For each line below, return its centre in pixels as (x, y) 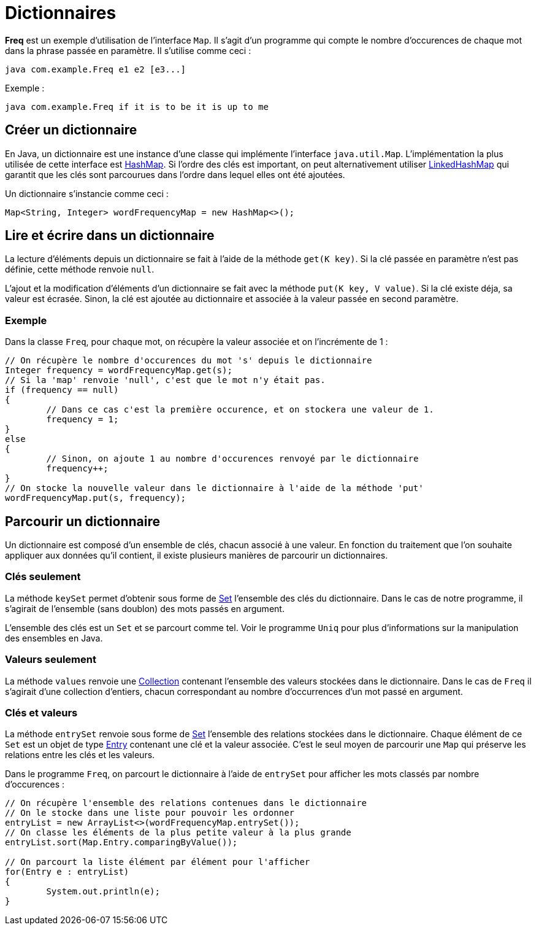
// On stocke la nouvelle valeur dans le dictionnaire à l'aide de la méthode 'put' (214, 488)
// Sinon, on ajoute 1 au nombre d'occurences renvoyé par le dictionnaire (232, 459)
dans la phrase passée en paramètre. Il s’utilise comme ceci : (128, 50)
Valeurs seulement (51, 660)
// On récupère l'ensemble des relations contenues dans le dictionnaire (186, 803)
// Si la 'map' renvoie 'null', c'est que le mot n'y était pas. (165, 380)
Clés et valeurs (41, 712)
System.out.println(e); (103, 892)
